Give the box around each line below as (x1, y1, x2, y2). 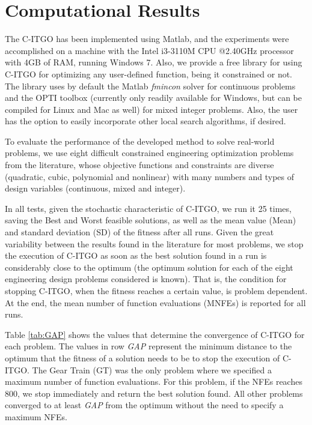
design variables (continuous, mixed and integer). (5, 182, 186, 194)
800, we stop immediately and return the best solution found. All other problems (5, 387, 303, 399)
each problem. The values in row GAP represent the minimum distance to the (5, 340, 292, 352)
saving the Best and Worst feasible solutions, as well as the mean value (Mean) (5, 214, 296, 226)
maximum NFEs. (5, 410, 67, 423)
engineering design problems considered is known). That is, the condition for (5, 273, 287, 285)
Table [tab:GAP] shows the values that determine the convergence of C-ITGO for (5, 328, 305, 340)
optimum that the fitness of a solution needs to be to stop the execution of (5, 351, 280, 364)
